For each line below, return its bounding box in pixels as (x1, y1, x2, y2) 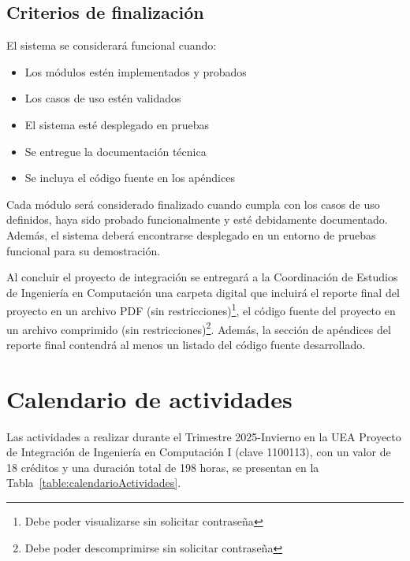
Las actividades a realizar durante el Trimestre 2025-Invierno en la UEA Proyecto (6, 428, 401, 444)
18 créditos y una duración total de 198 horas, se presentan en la (6, 459, 319, 475)
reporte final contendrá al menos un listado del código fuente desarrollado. (6, 336, 366, 352)
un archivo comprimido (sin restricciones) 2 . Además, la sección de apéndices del (6, 318, 391, 337)
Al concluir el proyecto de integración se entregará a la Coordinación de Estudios (6, 269, 398, 285)
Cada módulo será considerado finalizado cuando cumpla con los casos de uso (6, 195, 380, 212)
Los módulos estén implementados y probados (24, 63, 247, 80)
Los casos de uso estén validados (24, 90, 181, 106)
